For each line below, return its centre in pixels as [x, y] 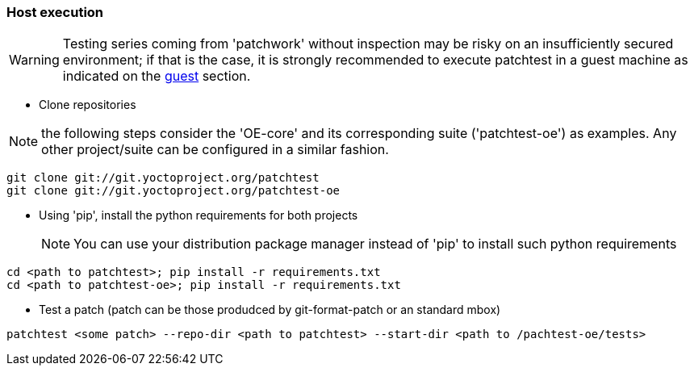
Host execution [55, 12]
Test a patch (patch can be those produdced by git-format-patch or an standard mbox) [270, 310]
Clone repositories [88, 105]
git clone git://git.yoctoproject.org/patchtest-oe [173, 191]
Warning [34, 60]
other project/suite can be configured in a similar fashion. [215, 150]
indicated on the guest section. [157, 76]
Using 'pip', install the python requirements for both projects [199, 215]
